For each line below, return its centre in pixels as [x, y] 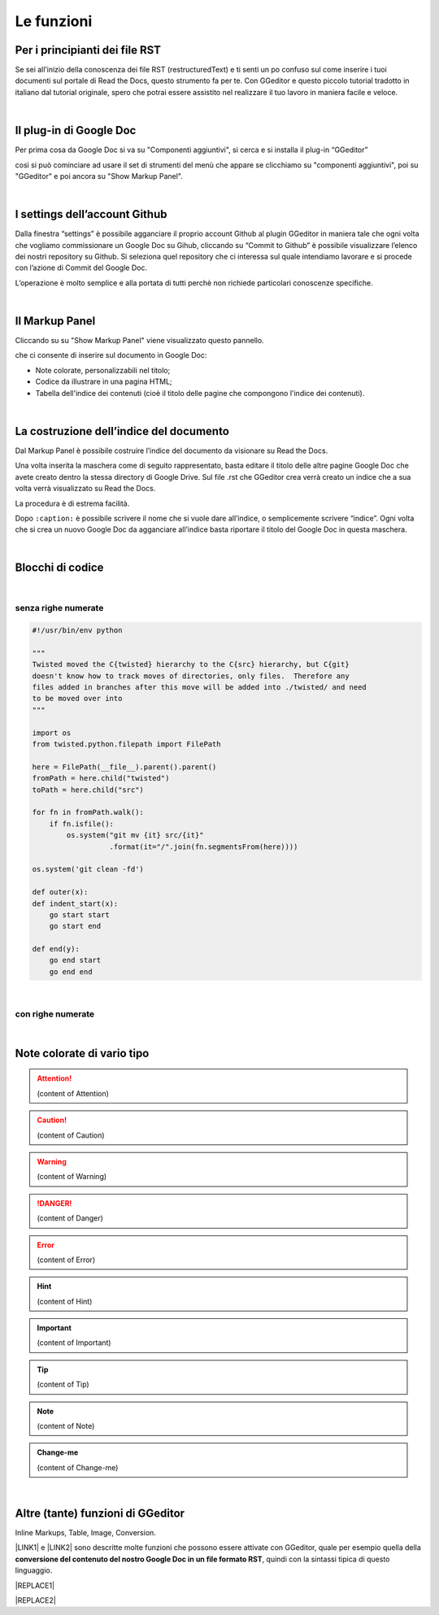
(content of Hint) [65, 1301]
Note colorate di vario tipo [82, 1053]
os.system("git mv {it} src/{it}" [135, 835]
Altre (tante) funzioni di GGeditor [100, 1513]
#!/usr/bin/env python [77, 631]
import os [52, 733]
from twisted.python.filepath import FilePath [126, 744]
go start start [79, 914]
